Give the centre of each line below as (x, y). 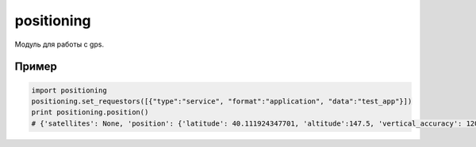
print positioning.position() (90, 112)
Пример (36, 67)
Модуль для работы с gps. (59, 44)
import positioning (69, 90)
